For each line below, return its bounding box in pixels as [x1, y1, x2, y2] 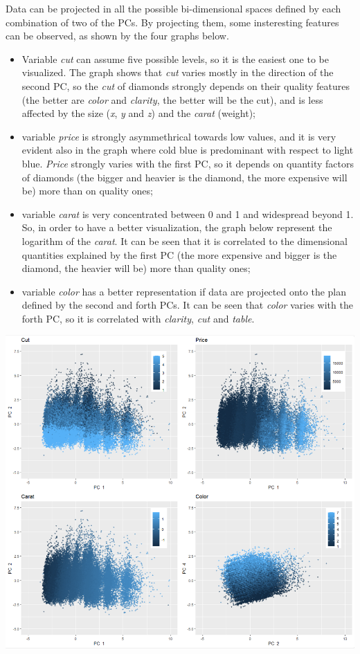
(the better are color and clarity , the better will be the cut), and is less [21, 92, 323, 107]
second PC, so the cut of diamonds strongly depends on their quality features [21, 78, 350, 93]
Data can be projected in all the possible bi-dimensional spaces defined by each [6, 1, 341, 15]
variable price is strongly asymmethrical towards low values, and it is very [21, 129, 336, 143]
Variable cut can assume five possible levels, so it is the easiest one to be [21, 51, 329, 66]
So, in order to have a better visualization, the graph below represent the [21, 220, 332, 235]
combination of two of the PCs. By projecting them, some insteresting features [6, 15, 339, 29]
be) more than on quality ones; [21, 183, 153, 198]
